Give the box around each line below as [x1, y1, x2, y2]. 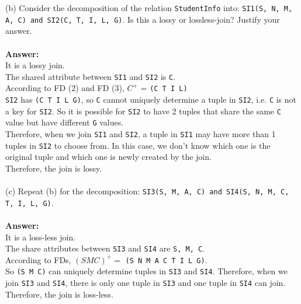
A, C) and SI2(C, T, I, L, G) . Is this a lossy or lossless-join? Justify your [5, 13, 280, 25]
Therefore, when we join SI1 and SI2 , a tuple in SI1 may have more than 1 [5, 127, 276, 139]
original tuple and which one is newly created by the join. [5, 151, 212, 163]
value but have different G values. [5, 116, 124, 128]
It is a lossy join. [5, 59, 65, 71]
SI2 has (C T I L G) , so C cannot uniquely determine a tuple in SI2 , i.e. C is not [5, 93, 297, 105]
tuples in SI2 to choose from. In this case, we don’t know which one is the [5, 139, 271, 151]
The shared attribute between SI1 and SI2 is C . [5, 70, 176, 82]
